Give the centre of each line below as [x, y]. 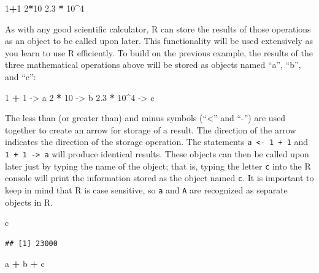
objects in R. [29, 202]
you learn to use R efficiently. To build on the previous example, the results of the [159, 52]
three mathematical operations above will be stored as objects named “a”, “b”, [153, 65]
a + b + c [25, 264]
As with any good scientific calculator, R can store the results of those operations [158, 28]
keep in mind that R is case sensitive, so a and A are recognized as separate [146, 189]
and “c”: [21, 76]
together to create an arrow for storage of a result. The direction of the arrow [151, 129]
